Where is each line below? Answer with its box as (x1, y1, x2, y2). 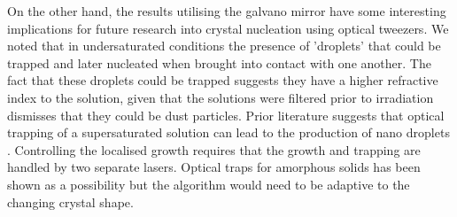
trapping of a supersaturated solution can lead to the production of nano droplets (7, 123, 450, 142)
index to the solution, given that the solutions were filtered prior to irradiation (7, 88, 434, 106)
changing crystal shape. (7, 192, 134, 211)
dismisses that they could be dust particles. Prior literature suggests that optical (7, 105, 445, 124)
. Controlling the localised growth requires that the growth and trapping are (7, 140, 421, 159)
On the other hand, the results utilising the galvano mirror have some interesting (7, 2, 446, 19)
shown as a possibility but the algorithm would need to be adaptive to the (7, 174, 410, 193)
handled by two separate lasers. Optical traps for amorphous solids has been (7, 158, 421, 176)
